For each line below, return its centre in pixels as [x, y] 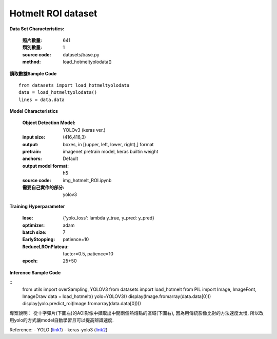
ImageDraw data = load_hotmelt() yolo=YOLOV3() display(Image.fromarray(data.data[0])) [117, 296]
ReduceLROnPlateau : [46, 247]
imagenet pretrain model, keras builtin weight [111, 152]
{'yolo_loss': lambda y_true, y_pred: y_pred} [109, 218]
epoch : [30, 261]
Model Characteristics [34, 111]
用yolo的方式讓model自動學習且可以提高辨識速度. [62, 320]
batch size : [34, 232]
